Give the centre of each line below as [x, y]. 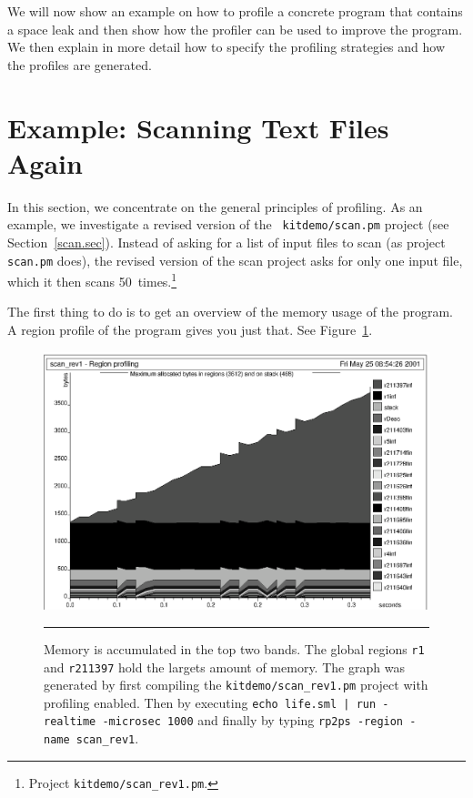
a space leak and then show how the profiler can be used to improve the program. [235, 29]
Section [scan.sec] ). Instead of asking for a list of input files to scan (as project [226, 242]
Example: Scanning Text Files [198, 127]
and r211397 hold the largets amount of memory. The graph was [224, 667]
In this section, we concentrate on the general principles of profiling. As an [215, 206]
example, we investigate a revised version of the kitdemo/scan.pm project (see [228, 224]
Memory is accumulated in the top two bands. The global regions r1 [234, 648]
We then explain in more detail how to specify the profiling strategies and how [226, 47]
